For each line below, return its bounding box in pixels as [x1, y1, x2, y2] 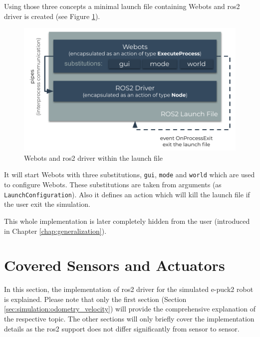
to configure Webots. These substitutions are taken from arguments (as [4, 179, 222, 190]
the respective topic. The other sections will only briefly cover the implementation [4, 313, 255, 324]
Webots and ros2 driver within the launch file [24, 152, 163, 163]
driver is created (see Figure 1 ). [4, 11, 100, 21]
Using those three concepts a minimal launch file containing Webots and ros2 [4, 1, 240, 11]
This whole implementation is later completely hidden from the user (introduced [4, 215, 250, 226]
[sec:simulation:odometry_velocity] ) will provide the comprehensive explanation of [4, 303, 256, 314]
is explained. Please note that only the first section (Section [4, 293, 187, 304]
